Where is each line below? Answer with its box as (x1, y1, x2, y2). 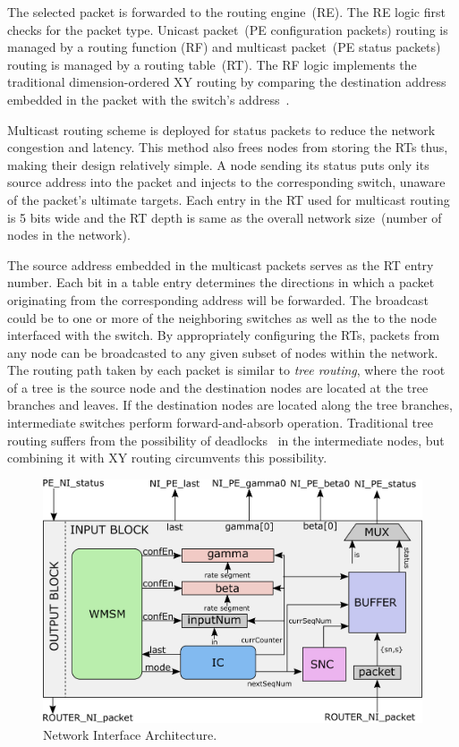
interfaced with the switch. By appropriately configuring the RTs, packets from (7, 326, 440, 344)
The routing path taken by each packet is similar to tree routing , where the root (7, 361, 446, 379)
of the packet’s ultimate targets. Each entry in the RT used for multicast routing (7, 190, 450, 208)
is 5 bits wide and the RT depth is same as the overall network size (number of (7, 208, 442, 226)
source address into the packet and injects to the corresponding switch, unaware (7, 173, 446, 191)
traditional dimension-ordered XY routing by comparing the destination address (7, 72, 446, 91)
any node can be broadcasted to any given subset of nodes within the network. (7, 343, 438, 361)
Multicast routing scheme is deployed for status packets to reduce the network (7, 120, 436, 139)
